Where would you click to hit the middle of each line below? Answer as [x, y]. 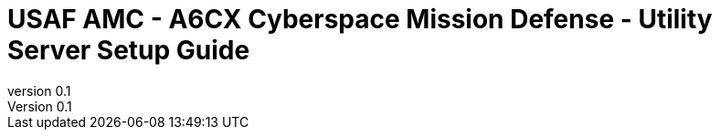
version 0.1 [39, 90]
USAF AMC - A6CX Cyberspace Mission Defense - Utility [360, 19]
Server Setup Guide [129, 50]
